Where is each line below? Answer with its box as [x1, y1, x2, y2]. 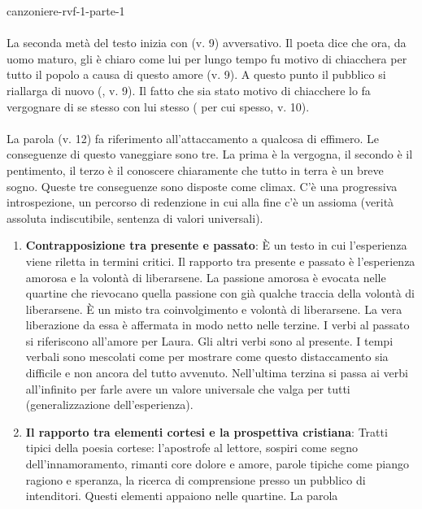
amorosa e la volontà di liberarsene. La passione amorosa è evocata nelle [25, 268, 386, 285]
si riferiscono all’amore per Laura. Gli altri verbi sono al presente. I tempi [25, 332, 394, 349]
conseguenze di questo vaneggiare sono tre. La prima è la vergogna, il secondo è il [7, 146, 413, 163]
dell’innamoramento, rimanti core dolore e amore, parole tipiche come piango [25, 455, 409, 472]
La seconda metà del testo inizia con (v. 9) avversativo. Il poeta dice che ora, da [7, 34, 407, 51]
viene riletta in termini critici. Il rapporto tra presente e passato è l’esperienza [25, 252, 415, 269]
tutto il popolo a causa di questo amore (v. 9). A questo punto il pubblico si [7, 66, 386, 83]
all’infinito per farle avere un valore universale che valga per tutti [25, 380, 350, 397]
